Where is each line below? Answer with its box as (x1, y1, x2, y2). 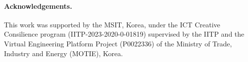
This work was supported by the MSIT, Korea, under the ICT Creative (4, 19, 220, 29)
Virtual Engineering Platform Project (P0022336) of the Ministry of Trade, (4, 38, 232, 48)
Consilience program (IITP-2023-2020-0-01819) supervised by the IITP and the (4, 29, 245, 39)
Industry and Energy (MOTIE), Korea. (4, 48, 123, 58)
